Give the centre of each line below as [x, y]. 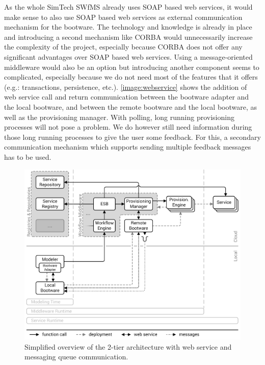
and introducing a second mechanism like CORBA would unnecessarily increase [128, 36]
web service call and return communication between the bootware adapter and [127, 97]
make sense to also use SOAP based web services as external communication [123, 17]
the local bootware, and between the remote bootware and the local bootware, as [131, 106]
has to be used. [28, 156]
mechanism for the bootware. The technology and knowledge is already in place [128, 27]
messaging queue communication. [76, 357]
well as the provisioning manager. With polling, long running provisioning [119, 117]
